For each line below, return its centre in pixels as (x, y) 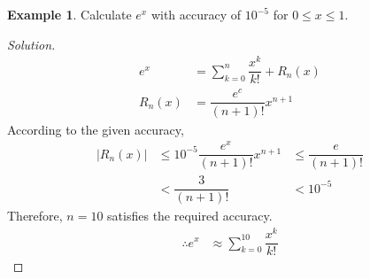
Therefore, (35, 216)
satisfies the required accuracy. (190, 216)
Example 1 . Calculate (69, 14)
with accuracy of (196, 14)
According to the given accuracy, (96, 129)
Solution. (31, 44)
